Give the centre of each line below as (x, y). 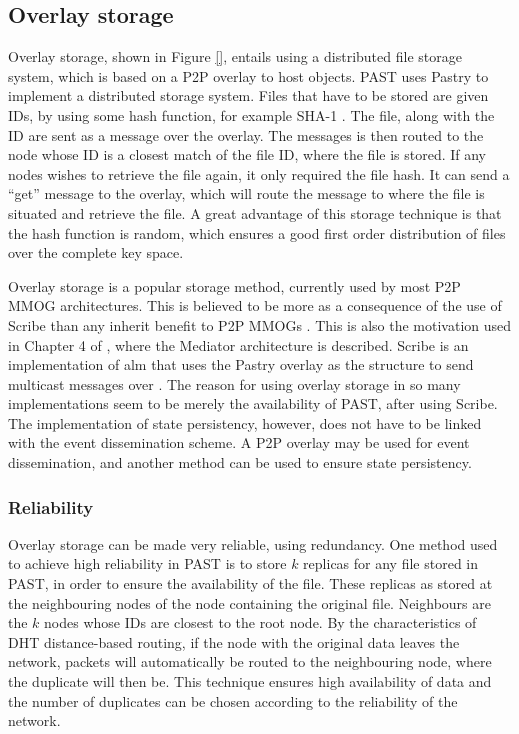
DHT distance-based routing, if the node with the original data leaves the (234, 641)
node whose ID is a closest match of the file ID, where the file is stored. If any (247, 154)
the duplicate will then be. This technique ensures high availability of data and (250, 681)
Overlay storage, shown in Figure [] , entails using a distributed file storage (235, 56)
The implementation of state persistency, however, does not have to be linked (245, 422)
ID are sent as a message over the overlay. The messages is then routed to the (246, 134)
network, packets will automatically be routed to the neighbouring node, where (250, 661)
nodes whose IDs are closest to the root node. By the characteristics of (260, 622)
